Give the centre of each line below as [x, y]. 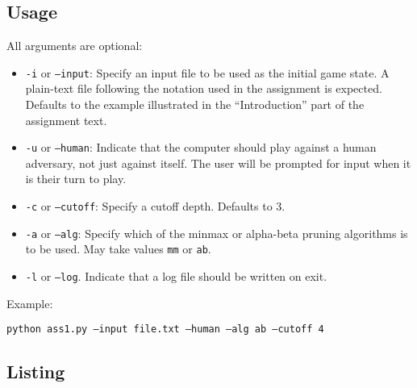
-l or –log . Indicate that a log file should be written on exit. [176, 276]
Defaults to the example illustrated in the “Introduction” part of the [195, 104]
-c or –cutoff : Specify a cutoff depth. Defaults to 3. [155, 206]
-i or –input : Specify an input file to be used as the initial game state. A [207, 72]
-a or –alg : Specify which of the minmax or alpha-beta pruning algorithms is [217, 233]
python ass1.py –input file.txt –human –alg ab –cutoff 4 [165, 330]
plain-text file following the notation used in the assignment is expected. [204, 88]
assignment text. [66, 120]
